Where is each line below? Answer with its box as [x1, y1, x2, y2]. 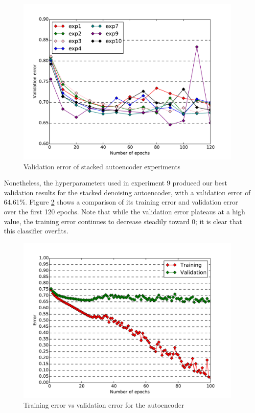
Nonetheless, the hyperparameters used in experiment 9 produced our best [4, 178, 228, 188]
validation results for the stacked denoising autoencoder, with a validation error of [4, 187, 251, 197]
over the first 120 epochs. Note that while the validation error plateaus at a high [4, 206, 245, 216]
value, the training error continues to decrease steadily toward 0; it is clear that [4, 216, 242, 226]
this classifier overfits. [4, 226, 69, 236]
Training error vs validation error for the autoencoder [23, 400, 184, 410]
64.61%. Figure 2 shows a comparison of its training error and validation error [4, 197, 238, 207]
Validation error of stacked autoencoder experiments [23, 161, 181, 171]
